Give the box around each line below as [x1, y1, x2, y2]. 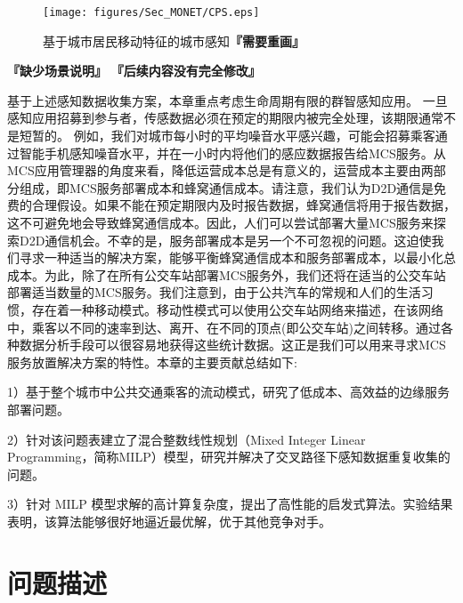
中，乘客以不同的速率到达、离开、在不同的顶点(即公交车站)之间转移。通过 [7, 318, 441, 336]
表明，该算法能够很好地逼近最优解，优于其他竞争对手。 [7, 511, 331, 530]
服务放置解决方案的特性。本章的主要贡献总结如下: [7, 352, 297, 371]
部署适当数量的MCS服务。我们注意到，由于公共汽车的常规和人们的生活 [7, 283, 421, 301]
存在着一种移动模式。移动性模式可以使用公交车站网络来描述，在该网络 [31, 300, 443, 318]
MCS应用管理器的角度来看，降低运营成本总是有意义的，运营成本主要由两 [7, 161, 434, 180]
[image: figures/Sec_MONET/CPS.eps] [43, 6, 260, 19]
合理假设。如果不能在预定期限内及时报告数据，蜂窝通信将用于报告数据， [31, 196, 456, 214]
